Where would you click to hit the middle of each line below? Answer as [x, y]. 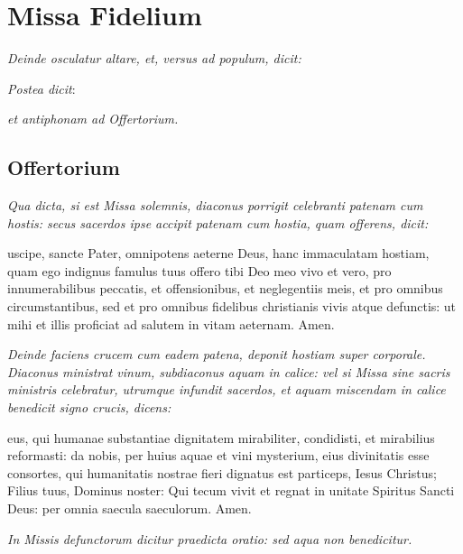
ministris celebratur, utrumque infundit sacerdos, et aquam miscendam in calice [227, 389]
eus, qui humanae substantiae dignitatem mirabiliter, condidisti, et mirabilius [221, 437]
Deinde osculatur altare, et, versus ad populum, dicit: [154, 58]
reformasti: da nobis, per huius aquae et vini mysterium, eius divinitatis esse [218, 455]
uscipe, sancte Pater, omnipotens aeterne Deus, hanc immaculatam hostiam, [218, 253]
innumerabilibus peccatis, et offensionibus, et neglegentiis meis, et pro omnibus [225, 288]
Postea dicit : [42, 88]
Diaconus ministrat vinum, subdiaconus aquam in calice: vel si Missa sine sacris [229, 371]
